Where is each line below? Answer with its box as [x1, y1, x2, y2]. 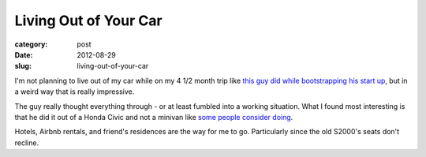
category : [14, 39, 48, 49]
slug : [14, 62, 32, 71]
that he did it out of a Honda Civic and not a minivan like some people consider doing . [14, 112, 293, 121]
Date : [14, 50, 33, 59]
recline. [14, 138, 39, 148]
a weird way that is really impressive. [14, 87, 135, 96]
